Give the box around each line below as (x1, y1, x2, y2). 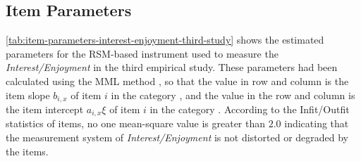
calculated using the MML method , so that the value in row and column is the (6, 73, 349, 88)
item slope (6, 87, 50, 102)
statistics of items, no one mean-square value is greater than (6, 116, 266, 131)
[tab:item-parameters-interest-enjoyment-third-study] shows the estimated (6, 32, 324, 47)
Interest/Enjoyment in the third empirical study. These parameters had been (6, 60, 338, 75)
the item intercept (6, 102, 84, 117)
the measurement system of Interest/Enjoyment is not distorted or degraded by (6, 130, 349, 145)
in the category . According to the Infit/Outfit (149, 102, 350, 117)
